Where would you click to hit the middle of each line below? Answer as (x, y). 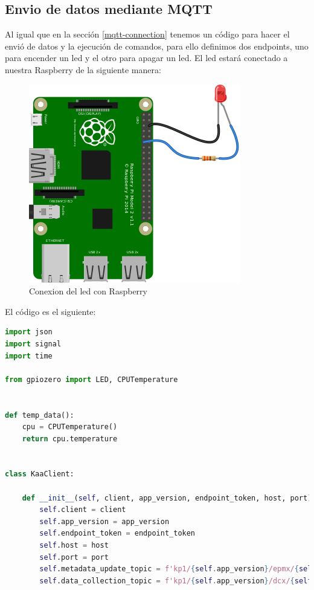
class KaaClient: (40, 474)
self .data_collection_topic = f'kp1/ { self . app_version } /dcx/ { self (176, 581)
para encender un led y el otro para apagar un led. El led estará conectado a (146, 58)
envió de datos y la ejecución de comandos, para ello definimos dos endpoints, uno (157, 46)
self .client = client (83, 510)
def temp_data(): (40, 415)
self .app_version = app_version (104, 521)
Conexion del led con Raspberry (88, 291)
